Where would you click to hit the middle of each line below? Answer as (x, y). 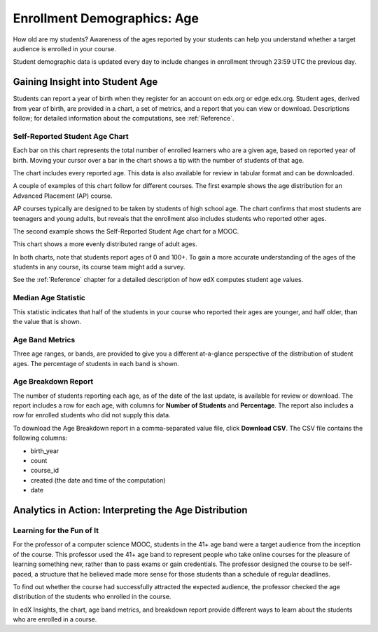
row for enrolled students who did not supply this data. (92, 415)
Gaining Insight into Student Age (85, 82)
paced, (23, 574)
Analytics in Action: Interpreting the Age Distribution (130, 510)
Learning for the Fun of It (56, 530)
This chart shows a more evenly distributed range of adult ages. (105, 244)
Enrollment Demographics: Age (106, 18)
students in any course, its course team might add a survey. (99, 267)
